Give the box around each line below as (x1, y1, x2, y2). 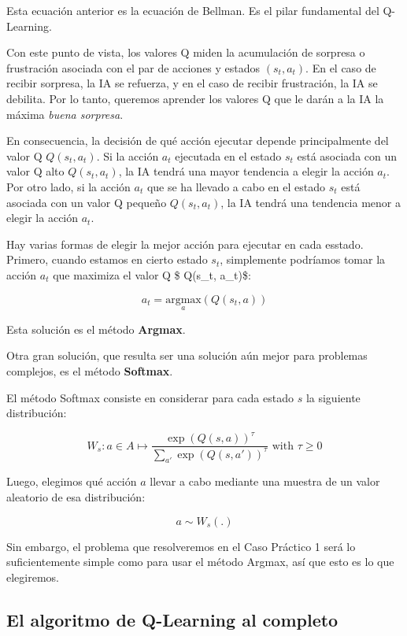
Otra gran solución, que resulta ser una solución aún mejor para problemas (6, 347, 368, 364)
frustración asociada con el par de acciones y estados (6, 59, 261, 76)
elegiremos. (6, 568, 59, 585)
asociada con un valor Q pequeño (6, 194, 167, 210)
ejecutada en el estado (175, 147, 282, 164)
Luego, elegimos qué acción (6, 473, 137, 490)
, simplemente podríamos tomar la (220, 251, 386, 268)
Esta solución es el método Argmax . (6, 320, 186, 337)
